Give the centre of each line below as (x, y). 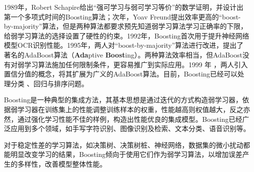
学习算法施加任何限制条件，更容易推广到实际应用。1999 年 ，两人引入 (136, 64)
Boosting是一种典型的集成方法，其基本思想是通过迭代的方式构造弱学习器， (123, 100)
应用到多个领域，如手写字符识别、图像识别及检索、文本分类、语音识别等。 (130, 128)
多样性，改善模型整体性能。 (62, 163)
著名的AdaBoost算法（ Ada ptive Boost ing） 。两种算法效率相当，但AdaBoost (123, 54)
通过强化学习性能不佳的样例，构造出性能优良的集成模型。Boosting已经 (130, 119)
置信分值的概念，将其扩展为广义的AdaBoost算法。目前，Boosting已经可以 (121, 74)
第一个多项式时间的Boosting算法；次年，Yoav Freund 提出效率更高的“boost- (122, 16)
